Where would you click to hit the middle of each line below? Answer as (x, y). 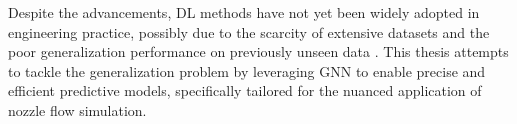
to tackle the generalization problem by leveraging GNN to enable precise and (247, 70)
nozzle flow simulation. (77, 109)
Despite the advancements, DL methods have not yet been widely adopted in (244, 12)
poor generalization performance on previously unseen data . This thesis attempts (258, 51)
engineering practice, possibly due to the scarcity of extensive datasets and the (249, 31)
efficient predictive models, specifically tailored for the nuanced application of (245, 90)
